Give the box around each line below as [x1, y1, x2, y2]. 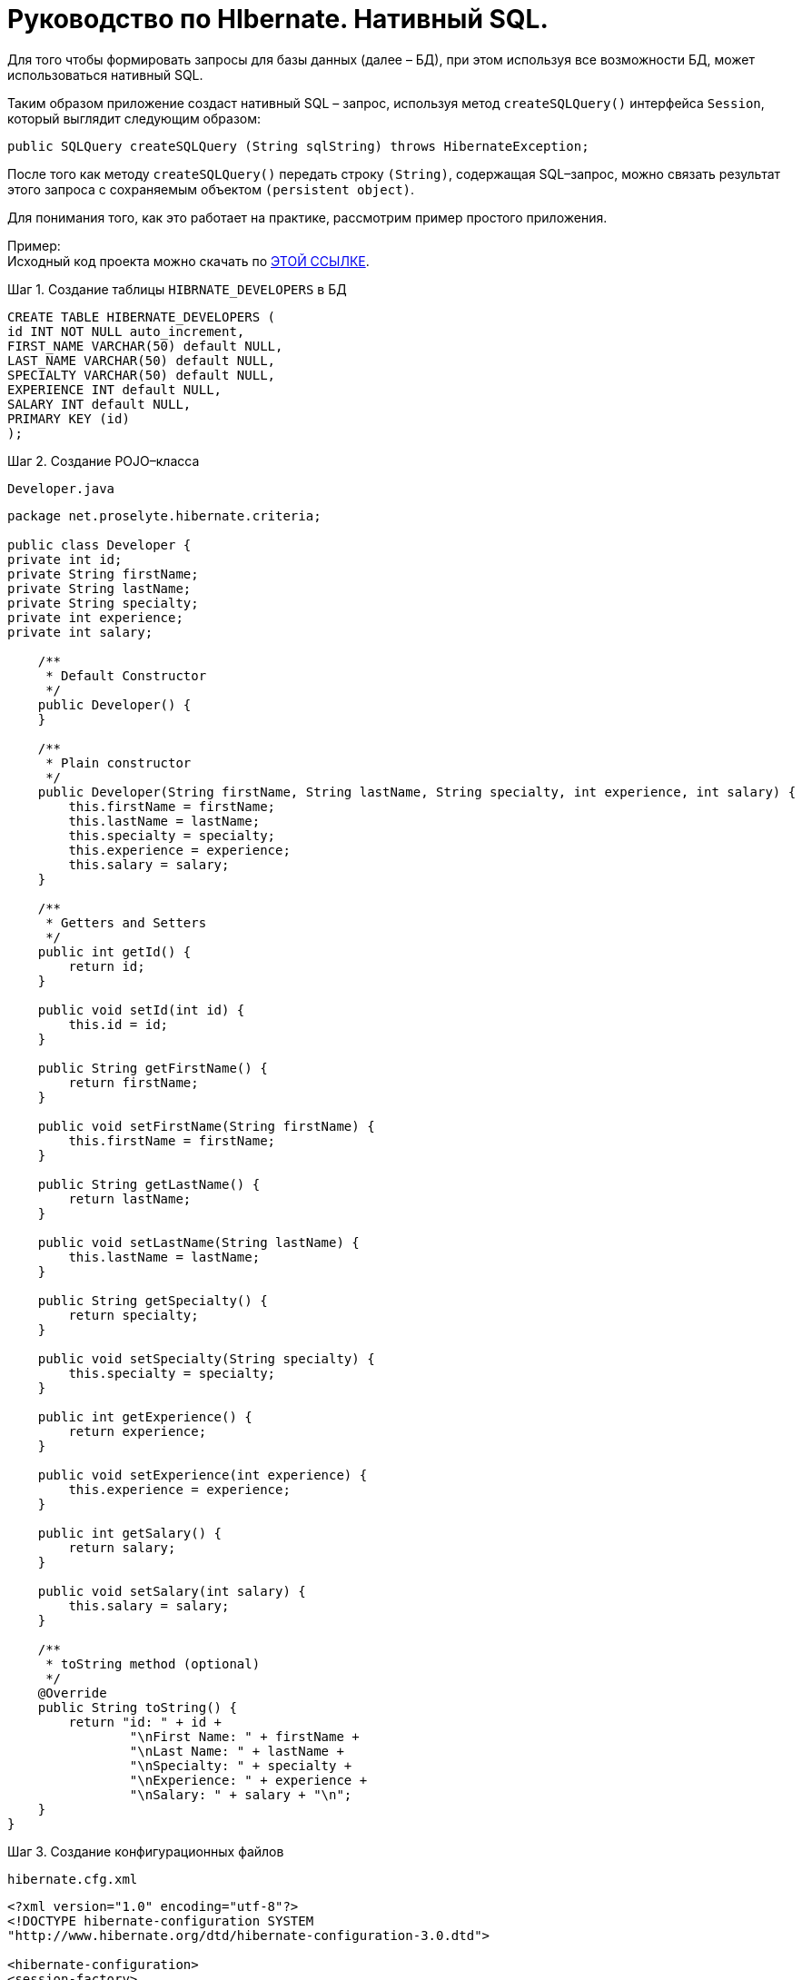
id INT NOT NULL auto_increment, [7, 323, 245, 339]
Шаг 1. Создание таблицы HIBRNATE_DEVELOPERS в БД [7, 281, 347, 297]
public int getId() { [37, 944, 192, 959]
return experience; [68, 1423, 207, 1439]
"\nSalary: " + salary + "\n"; [129, 1787, 352, 1802]
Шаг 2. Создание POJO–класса [7, 452, 200, 469]
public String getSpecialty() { [37, 1292, 268, 1308]
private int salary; [7, 624, 153, 639]
